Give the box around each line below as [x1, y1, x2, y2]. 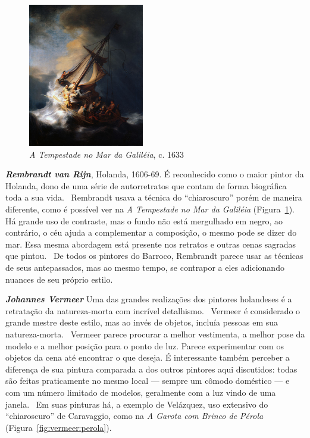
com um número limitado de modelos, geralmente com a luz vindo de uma [5, 386, 276, 398]
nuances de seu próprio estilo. [5, 273, 113, 285]
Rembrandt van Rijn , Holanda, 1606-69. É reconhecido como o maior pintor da [5, 168, 304, 180]
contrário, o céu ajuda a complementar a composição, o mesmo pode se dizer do [5, 226, 297, 239]
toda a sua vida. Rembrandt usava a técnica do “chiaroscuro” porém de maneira [5, 191, 302, 204]
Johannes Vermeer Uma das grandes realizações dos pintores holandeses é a [5, 293, 292, 305]
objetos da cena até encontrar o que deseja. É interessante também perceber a [5, 351, 290, 364]
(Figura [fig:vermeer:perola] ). [5, 421, 112, 433]
